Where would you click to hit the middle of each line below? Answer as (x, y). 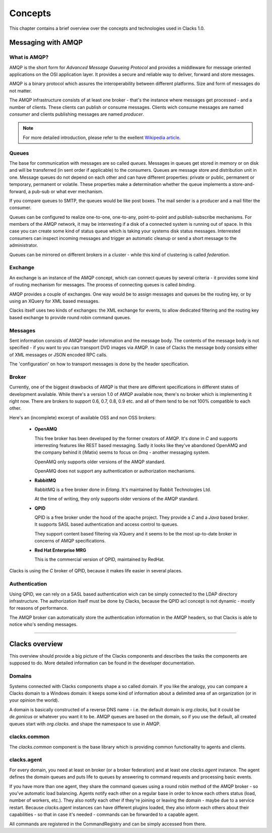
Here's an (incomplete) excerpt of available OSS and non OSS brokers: (83, 417)
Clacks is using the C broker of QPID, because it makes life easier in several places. (96, 571)
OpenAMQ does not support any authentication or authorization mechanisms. (115, 471)
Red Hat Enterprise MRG (60, 550)
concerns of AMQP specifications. (70, 541)
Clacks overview (36, 644)
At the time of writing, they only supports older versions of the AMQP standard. (117, 499)
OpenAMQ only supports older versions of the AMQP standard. (100, 462)
